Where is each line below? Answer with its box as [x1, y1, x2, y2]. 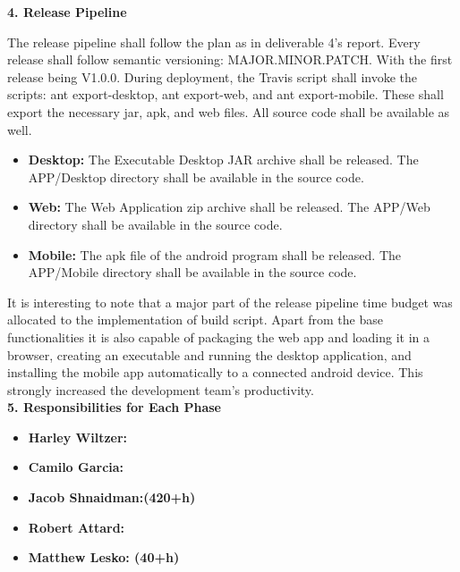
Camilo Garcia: [28, 458, 124, 476]
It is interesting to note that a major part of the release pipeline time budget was [7, 292, 453, 311]
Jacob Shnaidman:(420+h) [28, 488, 196, 507]
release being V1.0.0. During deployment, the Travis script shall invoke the [7, 67, 417, 86]
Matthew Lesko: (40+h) [28, 548, 180, 567]
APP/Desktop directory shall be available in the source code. [28, 167, 364, 186]
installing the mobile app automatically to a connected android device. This [7, 363, 423, 382]
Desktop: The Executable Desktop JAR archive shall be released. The [28, 150, 419, 169]
